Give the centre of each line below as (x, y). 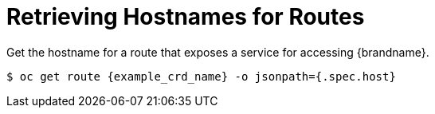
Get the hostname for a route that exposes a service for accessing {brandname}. (218, 52)
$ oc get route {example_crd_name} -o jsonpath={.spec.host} (201, 76)
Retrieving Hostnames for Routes (186, 17)
